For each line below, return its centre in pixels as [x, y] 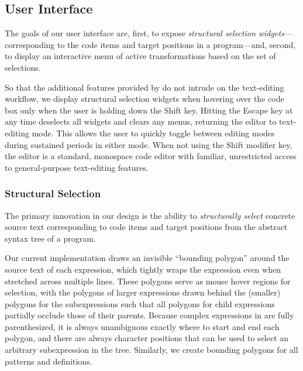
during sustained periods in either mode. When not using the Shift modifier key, [149, 144]
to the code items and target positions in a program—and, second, [177, 44]
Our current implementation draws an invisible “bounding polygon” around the [147, 258]
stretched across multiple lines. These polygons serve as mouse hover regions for [148, 281]
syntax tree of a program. [50, 238]
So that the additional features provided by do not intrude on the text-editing [144, 87]
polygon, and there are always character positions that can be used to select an [147, 338]
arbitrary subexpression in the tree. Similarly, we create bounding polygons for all [151, 350]
